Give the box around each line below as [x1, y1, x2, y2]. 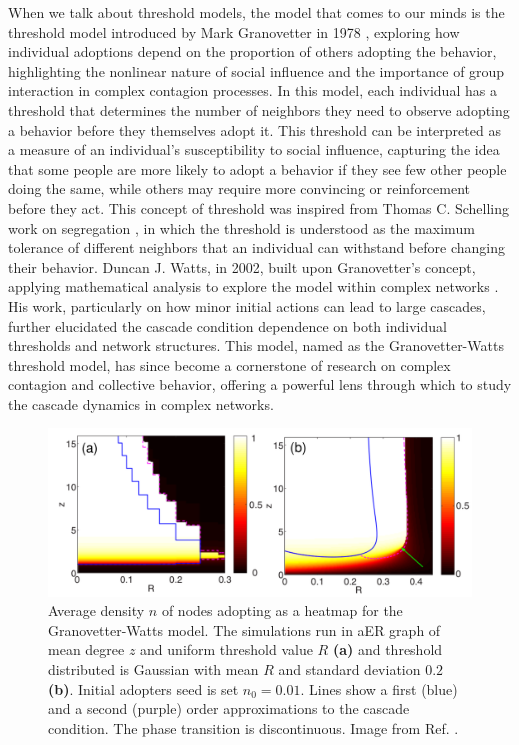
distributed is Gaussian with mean [48, 658, 259, 679]
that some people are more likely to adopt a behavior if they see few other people [8, 158, 507, 179]
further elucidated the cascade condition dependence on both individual [8, 315, 447, 336]
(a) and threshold [332, 639, 443, 660]
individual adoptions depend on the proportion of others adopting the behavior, [8, 41, 497, 62]
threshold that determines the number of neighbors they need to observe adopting [8, 99, 510, 120]
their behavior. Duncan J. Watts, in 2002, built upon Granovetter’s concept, [8, 256, 476, 277]
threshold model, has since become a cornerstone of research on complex [8, 354, 451, 375]
